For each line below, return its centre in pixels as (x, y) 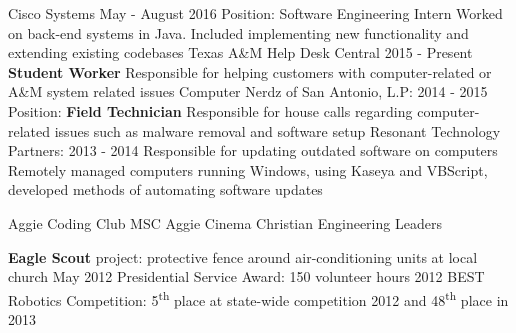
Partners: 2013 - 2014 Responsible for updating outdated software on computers (253, 150)
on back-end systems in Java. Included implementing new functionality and (238, 32)
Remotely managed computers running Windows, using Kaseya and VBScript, (248, 169)
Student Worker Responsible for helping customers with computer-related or (250, 71)
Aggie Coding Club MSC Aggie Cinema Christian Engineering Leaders (225, 222)
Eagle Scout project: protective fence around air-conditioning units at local (243, 256)
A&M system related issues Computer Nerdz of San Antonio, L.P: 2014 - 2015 (248, 91)
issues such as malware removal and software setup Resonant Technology (277, 130)
